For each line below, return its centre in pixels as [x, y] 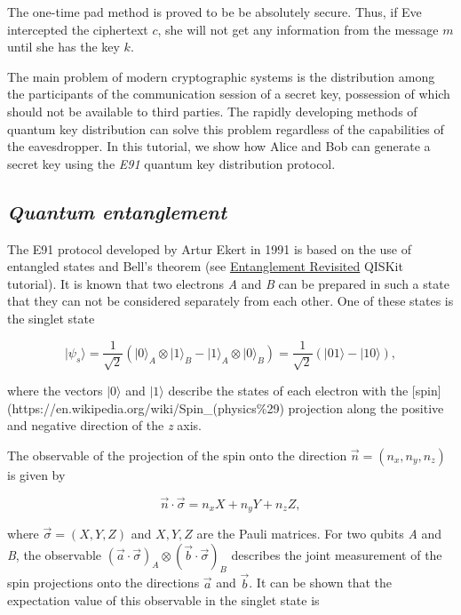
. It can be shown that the [320, 583]
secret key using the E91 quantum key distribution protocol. [171, 163]
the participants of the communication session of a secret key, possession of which [229, 94]
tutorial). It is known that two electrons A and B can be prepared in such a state [228, 283]
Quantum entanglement [117, 211]
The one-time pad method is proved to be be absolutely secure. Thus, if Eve [215, 12]
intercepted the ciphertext [78, 29]
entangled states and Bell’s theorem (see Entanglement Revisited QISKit [205, 266]
